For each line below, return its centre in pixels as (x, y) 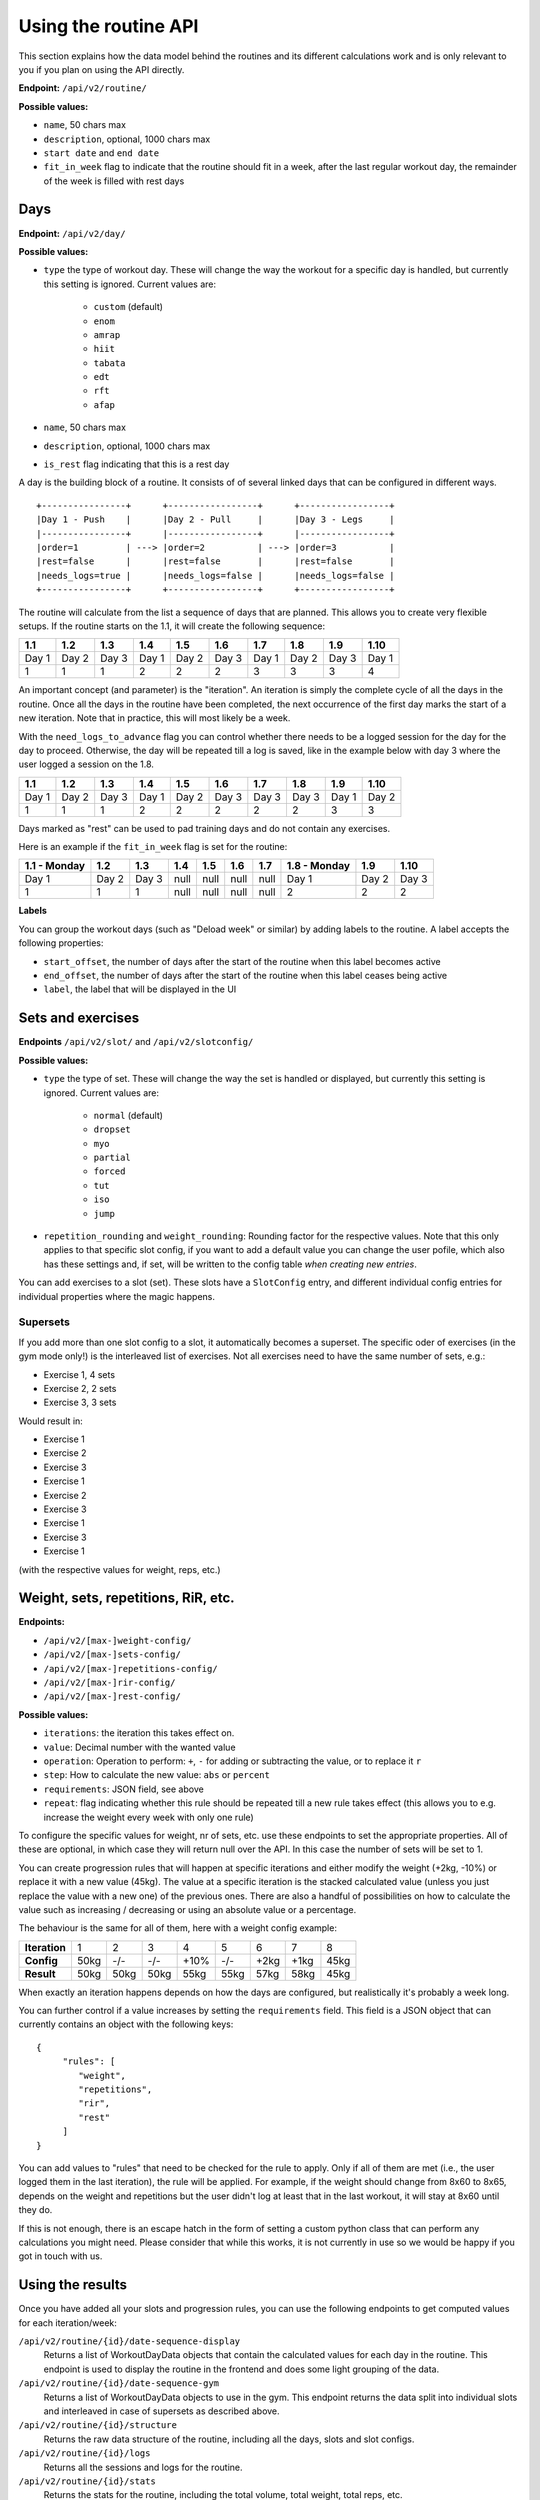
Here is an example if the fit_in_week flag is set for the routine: (153, 847)
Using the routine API (108, 26)
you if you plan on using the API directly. (101, 69)
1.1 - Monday (54, 866)
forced (109, 1171)
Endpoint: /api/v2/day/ (72, 233)
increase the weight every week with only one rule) (148, 1817)
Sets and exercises (79, 1018)
